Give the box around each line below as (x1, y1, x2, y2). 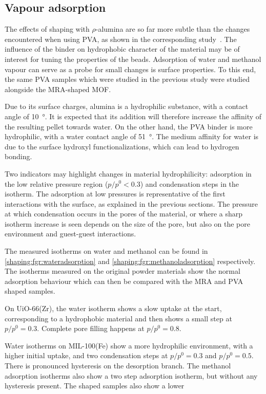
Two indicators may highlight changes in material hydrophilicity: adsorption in (5, 168, 252, 179)
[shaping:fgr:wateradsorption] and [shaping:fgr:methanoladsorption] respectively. (5, 255, 256, 266)
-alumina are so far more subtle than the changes (95, 24, 250, 34)
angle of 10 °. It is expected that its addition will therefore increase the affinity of (5, 111, 262, 121)
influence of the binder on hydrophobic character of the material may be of (5, 43, 240, 54)
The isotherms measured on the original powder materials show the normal (5, 266, 240, 276)
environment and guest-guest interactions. (5, 228, 136, 239)
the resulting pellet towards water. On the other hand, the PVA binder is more (5, 121, 253, 132)
